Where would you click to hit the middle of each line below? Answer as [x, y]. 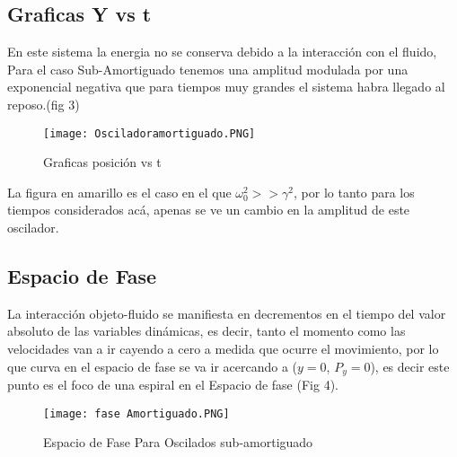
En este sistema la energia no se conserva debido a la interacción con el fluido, [222, 52]
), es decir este [410, 366]
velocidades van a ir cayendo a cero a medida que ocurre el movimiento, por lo [223, 348]
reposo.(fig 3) [44, 104]
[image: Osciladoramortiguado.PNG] [149, 133]
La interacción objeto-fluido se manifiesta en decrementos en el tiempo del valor [227, 313]
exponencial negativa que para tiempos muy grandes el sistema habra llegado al [226, 87]
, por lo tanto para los [354, 192]
